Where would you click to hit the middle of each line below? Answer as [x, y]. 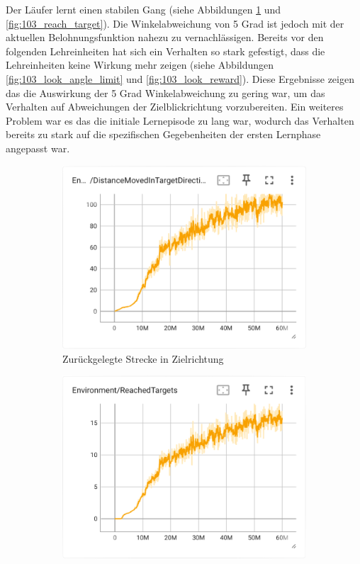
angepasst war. [38, 148]
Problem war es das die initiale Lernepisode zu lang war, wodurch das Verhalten [180, 120]
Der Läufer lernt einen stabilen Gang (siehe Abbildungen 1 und [144, 9]
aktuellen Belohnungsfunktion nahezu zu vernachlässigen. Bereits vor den [165, 37]
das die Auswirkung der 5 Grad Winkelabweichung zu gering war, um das [165, 92]
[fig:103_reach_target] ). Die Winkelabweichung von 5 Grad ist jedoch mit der [175, 23]
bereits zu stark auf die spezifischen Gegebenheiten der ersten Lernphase [163, 134]
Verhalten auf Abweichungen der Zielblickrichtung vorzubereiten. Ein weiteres [175, 107]
